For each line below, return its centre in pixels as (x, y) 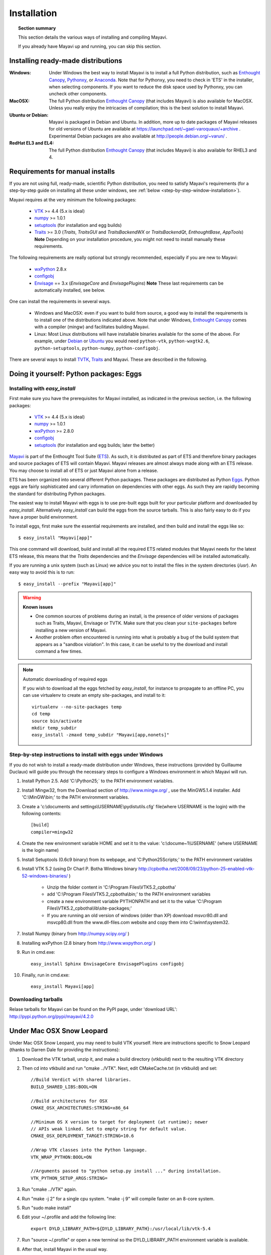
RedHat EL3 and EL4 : (32, 143)
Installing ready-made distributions (66, 61)
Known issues (38, 607)
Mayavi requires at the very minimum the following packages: (73, 200)
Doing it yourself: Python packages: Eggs (76, 374)
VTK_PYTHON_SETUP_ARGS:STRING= (69, 1178)
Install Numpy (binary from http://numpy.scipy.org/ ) (76, 934)
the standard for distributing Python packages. (57, 493)
